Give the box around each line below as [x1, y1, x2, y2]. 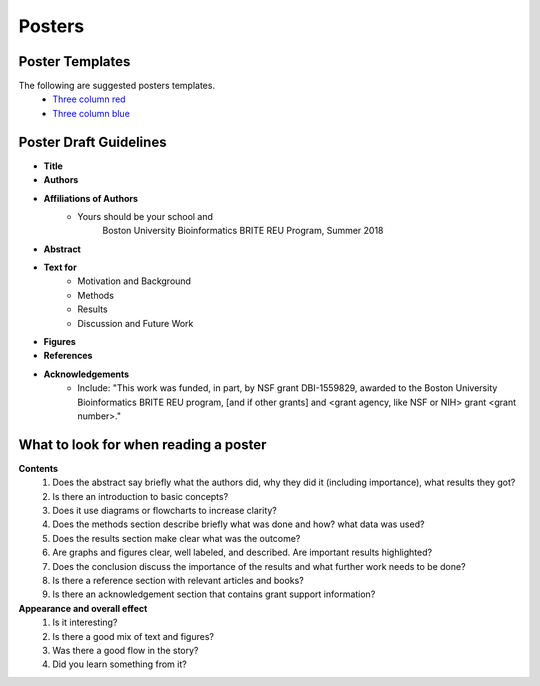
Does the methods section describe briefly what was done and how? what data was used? [52, 518, 425, 530]
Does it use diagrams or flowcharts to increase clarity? [52, 505, 277, 517]
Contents [18, 462, 59, 474]
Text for [43, 261, 77, 274]
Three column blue [52, 107, 130, 119]
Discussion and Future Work [77, 317, 194, 329]
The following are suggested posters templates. [18, 80, 215, 92]
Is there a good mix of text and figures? [52, 630, 215, 642]
